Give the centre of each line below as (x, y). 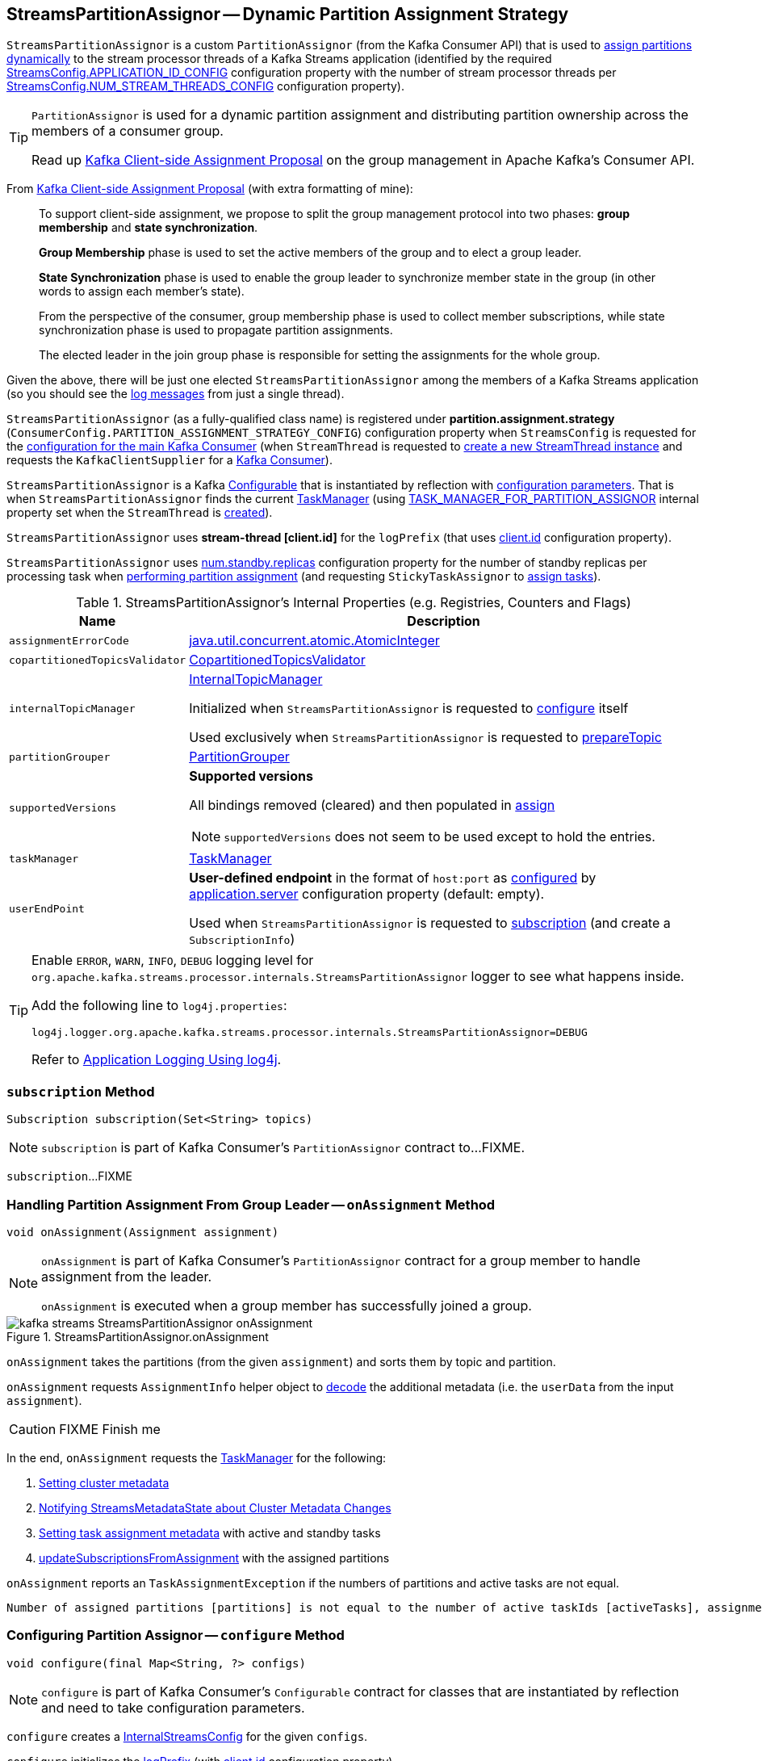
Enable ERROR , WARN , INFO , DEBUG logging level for (173, 960)
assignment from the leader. (127, 1276)
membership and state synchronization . (149, 228)
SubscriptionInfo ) (242, 939)
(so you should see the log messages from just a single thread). (176, 394)
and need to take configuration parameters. (173, 1707)
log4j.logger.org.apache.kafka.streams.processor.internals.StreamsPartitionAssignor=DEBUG (310, 1033)
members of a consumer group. (128, 131)
